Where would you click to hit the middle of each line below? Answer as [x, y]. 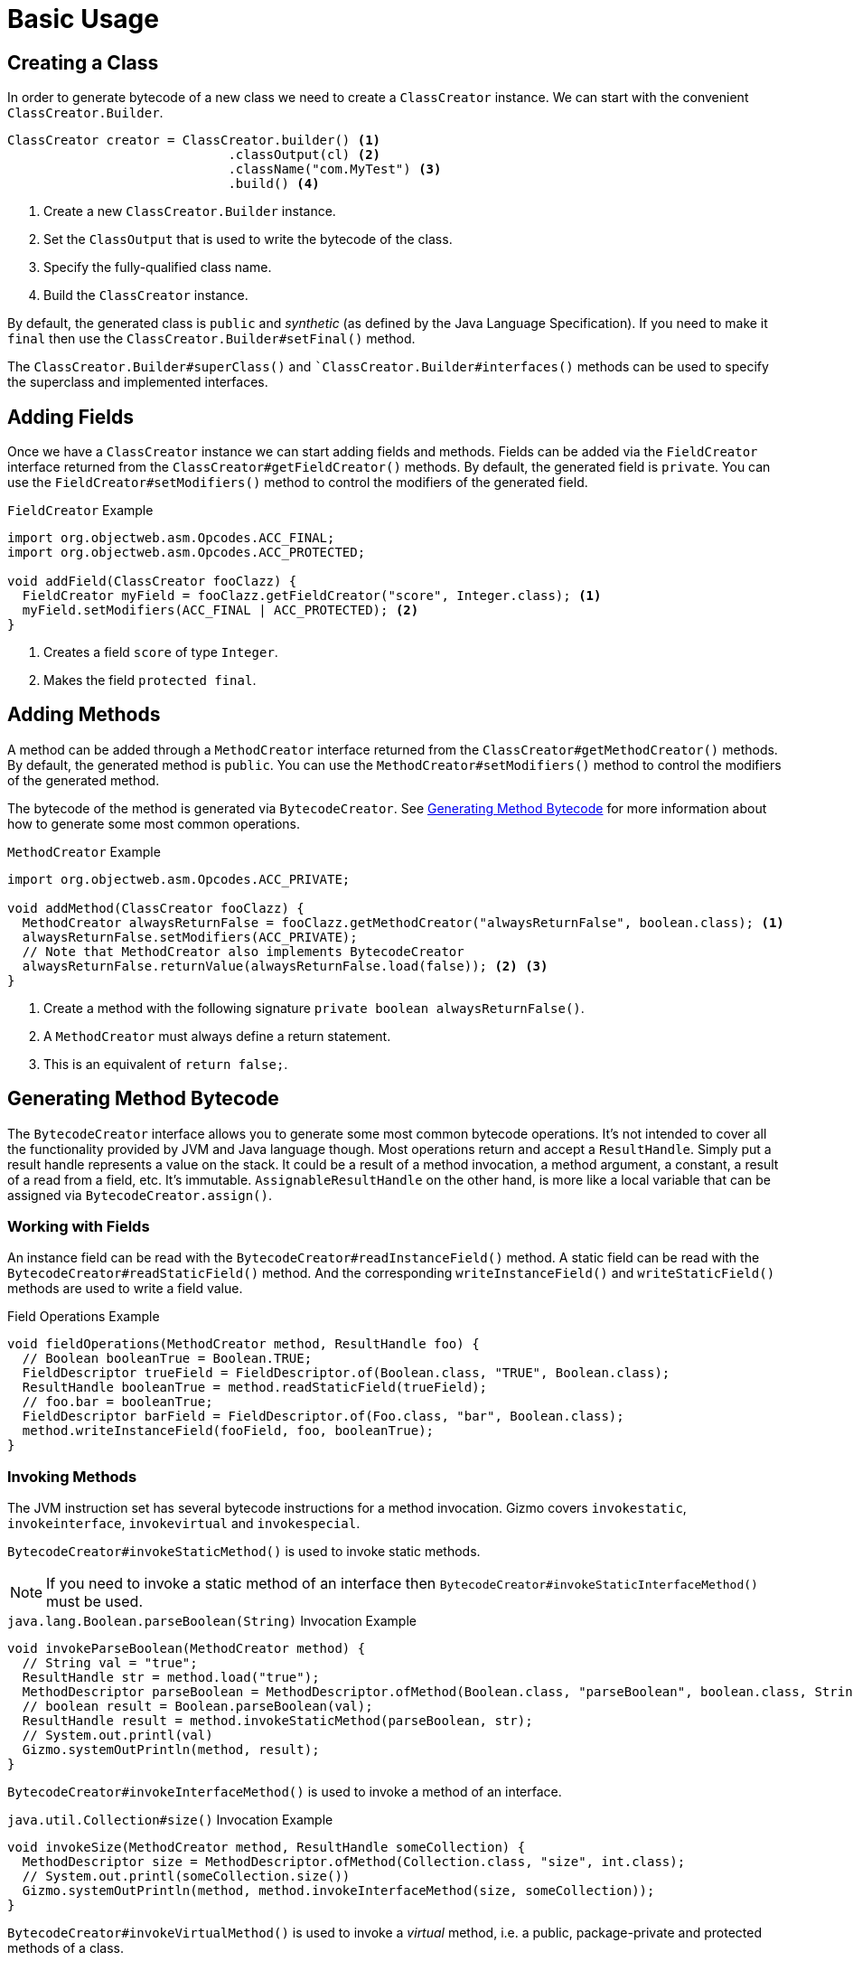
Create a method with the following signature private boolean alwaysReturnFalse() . [314, 1008]
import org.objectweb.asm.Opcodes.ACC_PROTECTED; [187, 553]
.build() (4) [274, 184]
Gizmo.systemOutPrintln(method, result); [171, 1750]
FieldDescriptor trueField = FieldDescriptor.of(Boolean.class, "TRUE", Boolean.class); [346, 1373]
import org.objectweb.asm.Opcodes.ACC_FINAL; [171, 538]
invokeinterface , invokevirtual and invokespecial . [184, 1524]
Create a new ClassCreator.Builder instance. [190, 211]
